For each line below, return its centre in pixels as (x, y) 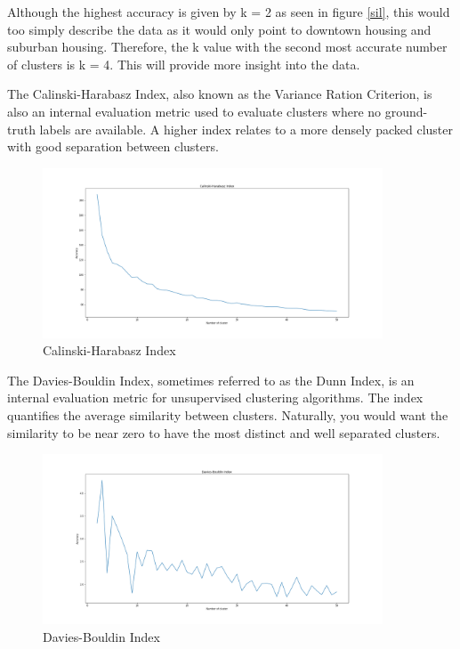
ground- (406, 111)
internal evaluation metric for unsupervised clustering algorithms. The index (215, 398)
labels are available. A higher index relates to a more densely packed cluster (246, 129)
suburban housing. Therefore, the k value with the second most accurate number (227, 47)
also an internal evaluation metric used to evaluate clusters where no (194, 111)
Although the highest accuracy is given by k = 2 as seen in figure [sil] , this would (229, 12)
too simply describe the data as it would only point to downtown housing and (219, 29)
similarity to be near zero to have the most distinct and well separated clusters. (224, 432)
